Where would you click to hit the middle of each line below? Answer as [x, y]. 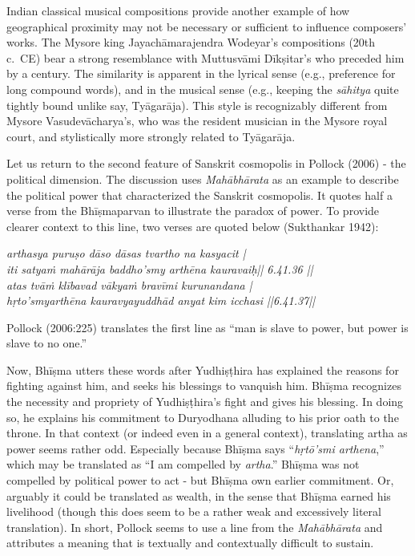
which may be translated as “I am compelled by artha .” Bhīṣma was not [183, 464]
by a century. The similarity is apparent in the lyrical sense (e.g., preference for [201, 73]
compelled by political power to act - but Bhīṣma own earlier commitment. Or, [200, 480]
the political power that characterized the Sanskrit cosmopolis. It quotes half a [199, 195]
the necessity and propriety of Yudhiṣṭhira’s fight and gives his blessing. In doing [205, 402]
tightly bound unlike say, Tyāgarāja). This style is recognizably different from [197, 105]
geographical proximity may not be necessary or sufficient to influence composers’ [207, 26]
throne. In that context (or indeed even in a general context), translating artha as [207, 433]
